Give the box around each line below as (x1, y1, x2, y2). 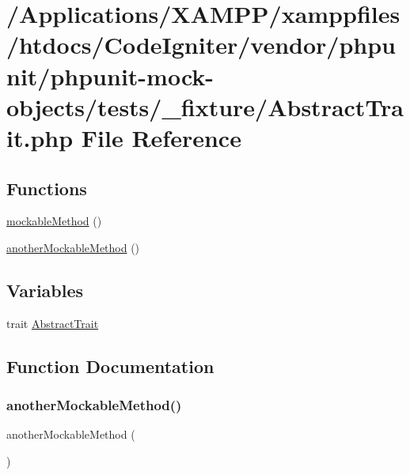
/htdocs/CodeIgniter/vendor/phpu (6, 28, 396, 61)
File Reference (81, 121, 241, 153)
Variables (6, 277, 84, 302)
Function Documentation (6, 353, 214, 378)
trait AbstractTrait (6, 315, 99, 331)
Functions (6, 175, 87, 200)
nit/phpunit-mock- (6, 59, 214, 92)
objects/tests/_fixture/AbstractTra (6, 90, 404, 123)
